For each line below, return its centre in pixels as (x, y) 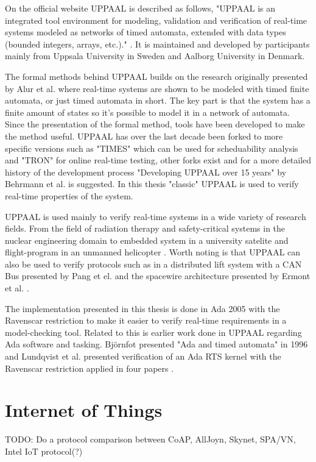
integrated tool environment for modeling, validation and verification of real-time (156, 20)
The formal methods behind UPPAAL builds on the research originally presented (156, 76)
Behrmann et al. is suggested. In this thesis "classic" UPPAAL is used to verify (152, 184)
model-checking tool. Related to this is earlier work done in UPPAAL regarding (153, 332)
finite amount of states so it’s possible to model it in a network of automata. (147, 112)
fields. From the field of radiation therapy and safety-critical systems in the (145, 228)
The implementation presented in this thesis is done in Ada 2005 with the (142, 308)
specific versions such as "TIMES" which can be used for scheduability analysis (152, 148)
